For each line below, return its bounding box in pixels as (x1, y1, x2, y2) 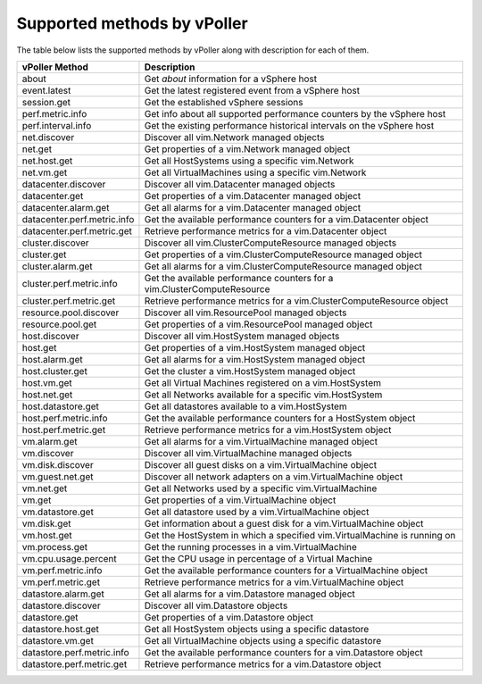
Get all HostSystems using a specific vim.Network (144, 154, 354, 167)
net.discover (21, 130, 75, 143)
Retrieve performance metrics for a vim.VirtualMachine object (144, 576, 404, 588)
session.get (21, 96, 71, 108)
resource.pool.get (21, 318, 97, 330)
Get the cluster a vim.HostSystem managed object (144, 364, 356, 377)
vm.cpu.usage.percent (21, 552, 118, 564)
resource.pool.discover (21, 306, 120, 319)
